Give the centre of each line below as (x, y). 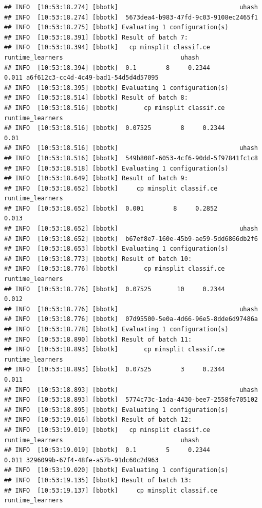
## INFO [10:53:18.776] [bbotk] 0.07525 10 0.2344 (115, 289)
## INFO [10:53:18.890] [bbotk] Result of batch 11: (98, 339)
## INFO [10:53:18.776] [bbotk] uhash (131, 309)
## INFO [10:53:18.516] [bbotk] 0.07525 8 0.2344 (115, 128)
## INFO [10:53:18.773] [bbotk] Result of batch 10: (98, 259)
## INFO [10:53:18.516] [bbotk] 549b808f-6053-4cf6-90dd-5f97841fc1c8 (131, 158)
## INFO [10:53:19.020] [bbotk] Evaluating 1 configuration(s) (116, 470)
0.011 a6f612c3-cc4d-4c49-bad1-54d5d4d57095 (81, 78)
